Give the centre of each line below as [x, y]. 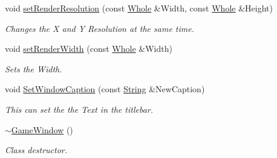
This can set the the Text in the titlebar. [79, 109]
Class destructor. [36, 150]
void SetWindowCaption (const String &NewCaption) [105, 89]
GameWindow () [42, 129]
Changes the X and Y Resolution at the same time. [99, 28]
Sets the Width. [34, 68]
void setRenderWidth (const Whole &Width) [89, 49]
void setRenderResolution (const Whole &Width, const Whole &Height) [139, 8]
